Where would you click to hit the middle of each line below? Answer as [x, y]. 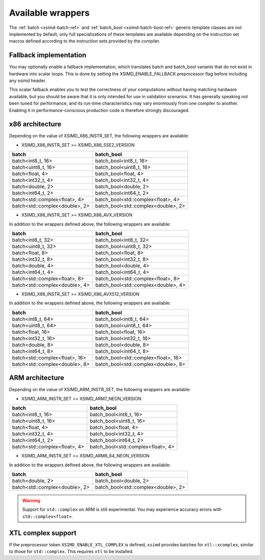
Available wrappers [49, 13]
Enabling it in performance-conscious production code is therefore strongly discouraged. [99, 110]
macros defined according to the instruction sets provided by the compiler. [85, 41]
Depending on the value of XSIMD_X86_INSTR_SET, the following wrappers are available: [99, 136]
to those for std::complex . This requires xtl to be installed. [71, 551]
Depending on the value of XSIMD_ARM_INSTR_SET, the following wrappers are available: [100, 390]
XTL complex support [43, 533]
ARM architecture [37, 378]
